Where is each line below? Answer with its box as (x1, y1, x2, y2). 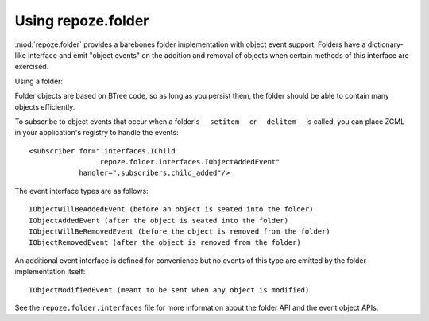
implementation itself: (14, 267, 86, 277)
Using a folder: (14, 76, 64, 86)
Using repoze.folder (14, 12, 149, 29)
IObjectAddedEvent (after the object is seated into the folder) (29, 215, 289, 225)
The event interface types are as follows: (14, 186, 149, 195)
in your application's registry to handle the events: (14, 128, 179, 137)
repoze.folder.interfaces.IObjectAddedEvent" (99, 157, 280, 167)
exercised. (14, 62, 49, 72)
